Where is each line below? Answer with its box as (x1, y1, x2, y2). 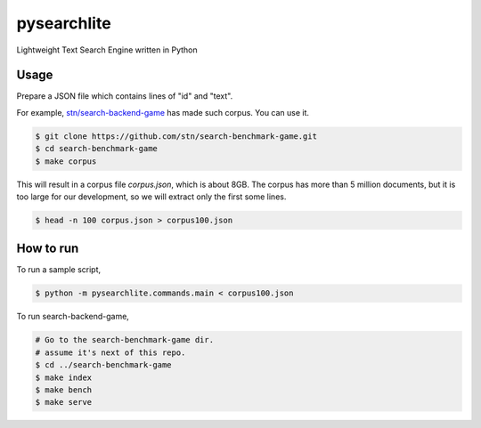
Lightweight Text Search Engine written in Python (16, 44, 198, 55)
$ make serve (35, 397, 93, 408)
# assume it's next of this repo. (35, 347, 186, 358)
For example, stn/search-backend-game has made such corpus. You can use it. (16, 107, 310, 117)
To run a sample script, (16, 264, 102, 275)
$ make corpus (35, 156, 97, 166)
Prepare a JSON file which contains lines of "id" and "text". (16, 91, 233, 101)
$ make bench (35, 384, 93, 395)
